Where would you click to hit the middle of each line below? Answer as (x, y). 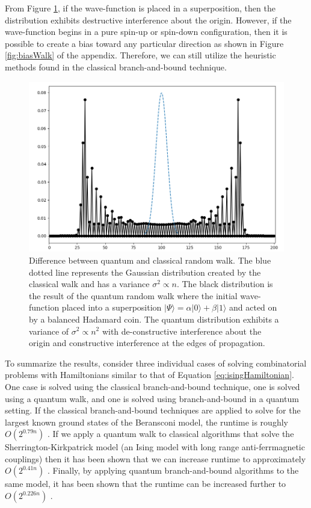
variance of (49, 331)
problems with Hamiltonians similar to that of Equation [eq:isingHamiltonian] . (149, 375)
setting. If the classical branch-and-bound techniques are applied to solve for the (153, 410)
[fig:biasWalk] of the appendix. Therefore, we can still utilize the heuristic (140, 55)
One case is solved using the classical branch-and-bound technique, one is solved (152, 386)
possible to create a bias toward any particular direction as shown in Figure (144, 43)
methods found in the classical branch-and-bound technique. (116, 67)
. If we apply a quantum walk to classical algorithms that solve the (171, 434)
